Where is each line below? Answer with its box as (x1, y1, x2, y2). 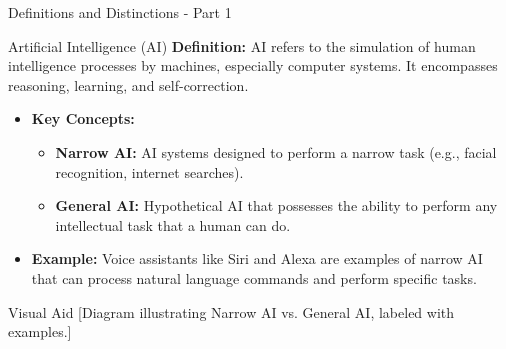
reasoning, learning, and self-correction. (8, 74, 249, 95)
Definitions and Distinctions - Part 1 (8, 2, 232, 22)
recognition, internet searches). (55, 161, 244, 182)
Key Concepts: (31, 108, 135, 129)
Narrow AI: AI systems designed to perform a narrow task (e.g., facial (55, 141, 497, 162)
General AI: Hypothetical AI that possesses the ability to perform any (55, 195, 498, 216)
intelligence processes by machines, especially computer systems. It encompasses (8, 55, 498, 76)
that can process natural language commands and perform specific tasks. (31, 267, 477, 288)
